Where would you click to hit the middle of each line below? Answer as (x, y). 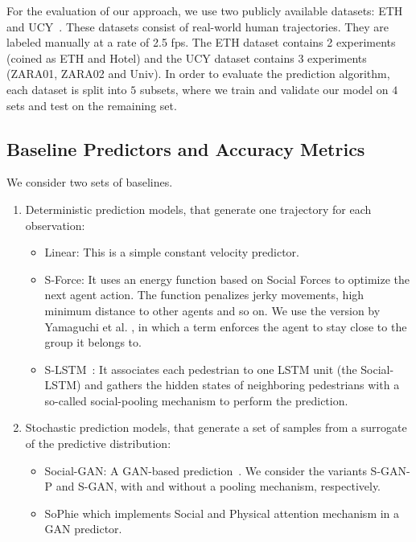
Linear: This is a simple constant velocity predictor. (172, 252)
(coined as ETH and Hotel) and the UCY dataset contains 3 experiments (187, 57)
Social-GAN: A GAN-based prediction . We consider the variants (206, 470)
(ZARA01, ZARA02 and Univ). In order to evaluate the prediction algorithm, (198, 74)
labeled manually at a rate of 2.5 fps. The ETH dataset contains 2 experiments (201, 42)
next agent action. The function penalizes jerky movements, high (204, 295)
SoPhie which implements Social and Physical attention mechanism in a (222, 513)
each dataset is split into (67, 89)
